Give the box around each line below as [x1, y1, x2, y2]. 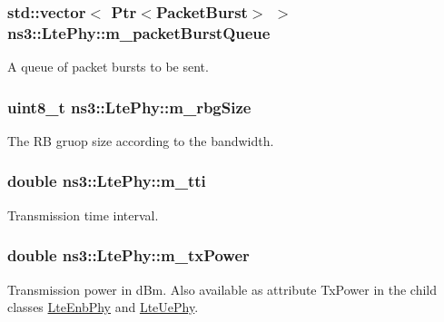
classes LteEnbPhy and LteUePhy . [7, 298, 199, 317]
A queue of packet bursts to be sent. [7, 57, 209, 76]
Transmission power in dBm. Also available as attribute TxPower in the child [7, 279, 438, 298]
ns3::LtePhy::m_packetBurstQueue [7, 21, 271, 44]
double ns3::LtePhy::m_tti [7, 170, 206, 192]
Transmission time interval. [7, 205, 159, 224]
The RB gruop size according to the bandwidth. [7, 131, 274, 150]
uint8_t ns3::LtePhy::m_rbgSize [7, 95, 252, 118]
